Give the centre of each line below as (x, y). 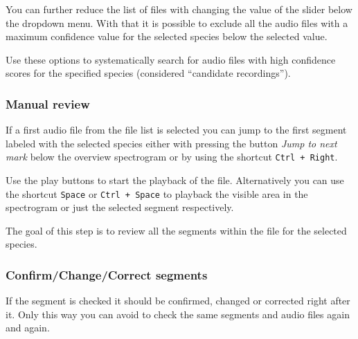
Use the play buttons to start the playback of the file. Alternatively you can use (175, 180)
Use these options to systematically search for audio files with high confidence (171, 59)
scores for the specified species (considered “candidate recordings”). (148, 73)
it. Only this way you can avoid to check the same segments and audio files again (178, 314)
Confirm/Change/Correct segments (107, 274)
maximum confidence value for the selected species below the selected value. (167, 36)
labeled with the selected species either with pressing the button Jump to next (171, 143)
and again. (28, 328)
